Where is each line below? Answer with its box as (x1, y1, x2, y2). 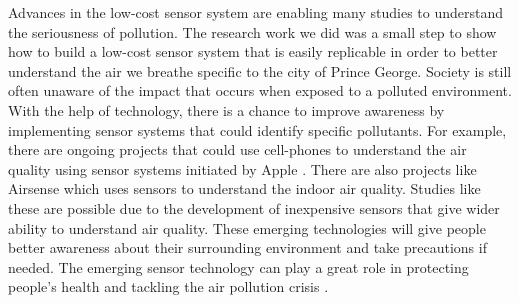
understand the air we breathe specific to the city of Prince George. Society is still (8, 60, 512, 81)
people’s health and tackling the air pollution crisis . (8, 276, 329, 297)
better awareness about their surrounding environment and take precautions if (8, 237, 487, 258)
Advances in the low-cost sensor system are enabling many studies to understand (8, 2, 504, 22)
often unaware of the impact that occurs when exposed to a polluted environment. (8, 80, 512, 101)
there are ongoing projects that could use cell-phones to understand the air (8, 139, 467, 160)
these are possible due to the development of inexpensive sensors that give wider (8, 197, 500, 218)
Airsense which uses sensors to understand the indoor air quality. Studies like (8, 178, 481, 199)
